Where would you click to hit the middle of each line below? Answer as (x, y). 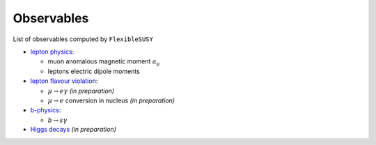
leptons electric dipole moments (94, 71)
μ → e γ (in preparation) (81, 91)
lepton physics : (52, 52)
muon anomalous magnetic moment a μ (104, 62)
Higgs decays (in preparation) (73, 130)
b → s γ (57, 120)
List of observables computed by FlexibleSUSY (83, 39)
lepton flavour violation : (64, 81)
